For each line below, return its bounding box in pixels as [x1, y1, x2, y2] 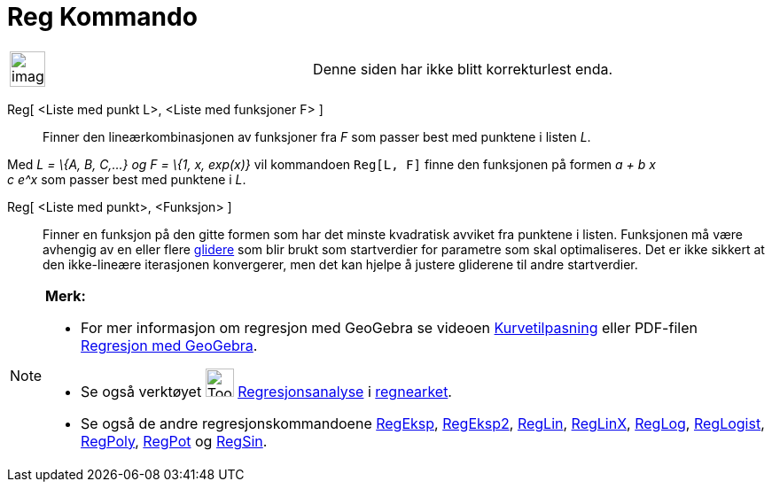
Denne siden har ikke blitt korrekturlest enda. [313, 59, 613, 78]
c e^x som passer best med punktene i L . [7, 171, 246, 187]
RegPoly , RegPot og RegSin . [81, 431, 268, 450]
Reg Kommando [7, 2, 198, 32]
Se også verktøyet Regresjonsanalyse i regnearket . [81, 382, 452, 400]
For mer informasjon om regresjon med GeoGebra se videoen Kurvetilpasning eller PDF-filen [81, 318, 698, 337]
